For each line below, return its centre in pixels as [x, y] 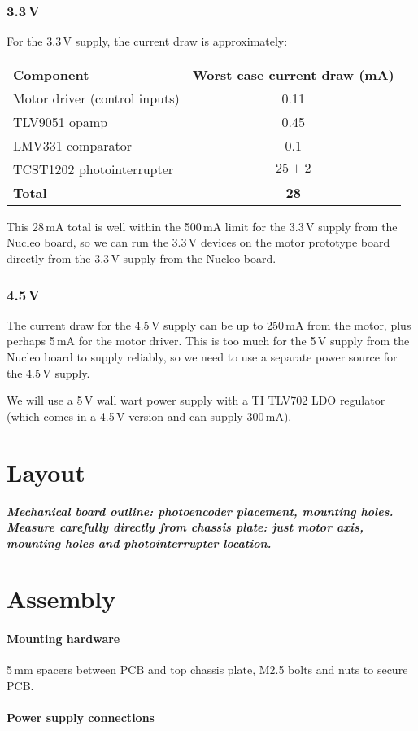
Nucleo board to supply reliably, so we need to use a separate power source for [202, 357]
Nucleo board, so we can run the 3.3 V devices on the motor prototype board [198, 242]
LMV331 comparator [73, 145]
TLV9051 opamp [61, 121]
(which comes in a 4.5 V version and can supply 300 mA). [149, 416]
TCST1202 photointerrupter [94, 169]
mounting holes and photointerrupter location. [139, 543]
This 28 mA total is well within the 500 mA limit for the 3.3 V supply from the [202, 226]
